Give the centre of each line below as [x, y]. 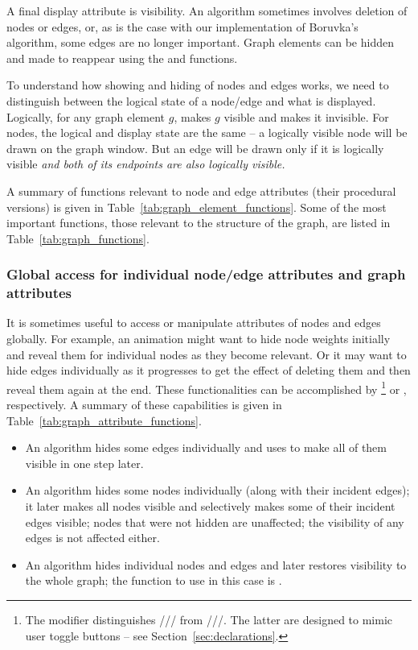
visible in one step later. [84, 463]
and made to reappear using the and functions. [122, 58]
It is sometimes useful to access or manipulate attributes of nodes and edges [194, 323]
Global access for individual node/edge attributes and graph [206, 274]
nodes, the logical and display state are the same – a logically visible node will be [207, 132]
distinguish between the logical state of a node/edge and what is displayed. [191, 100]
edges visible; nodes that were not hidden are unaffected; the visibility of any [215, 522]
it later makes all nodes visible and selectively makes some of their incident [210, 506]
